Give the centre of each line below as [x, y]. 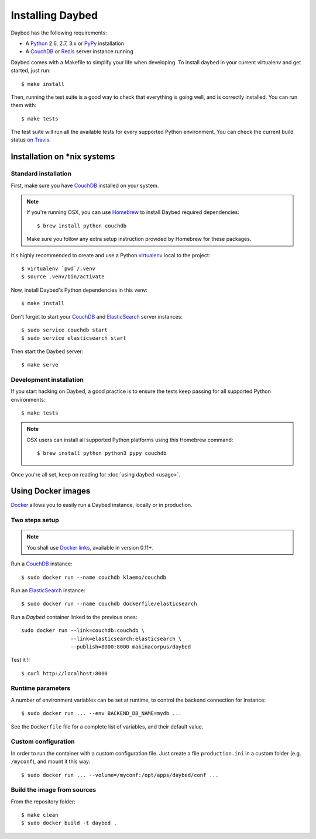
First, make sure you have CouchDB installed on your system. [85, 185]
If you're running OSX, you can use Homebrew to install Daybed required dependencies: [133, 212]
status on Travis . [31, 140]
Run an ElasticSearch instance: [48, 590]
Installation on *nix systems [63, 157]
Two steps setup [35, 520]
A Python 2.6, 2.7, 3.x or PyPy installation [75, 43]
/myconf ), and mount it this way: [51, 762]
